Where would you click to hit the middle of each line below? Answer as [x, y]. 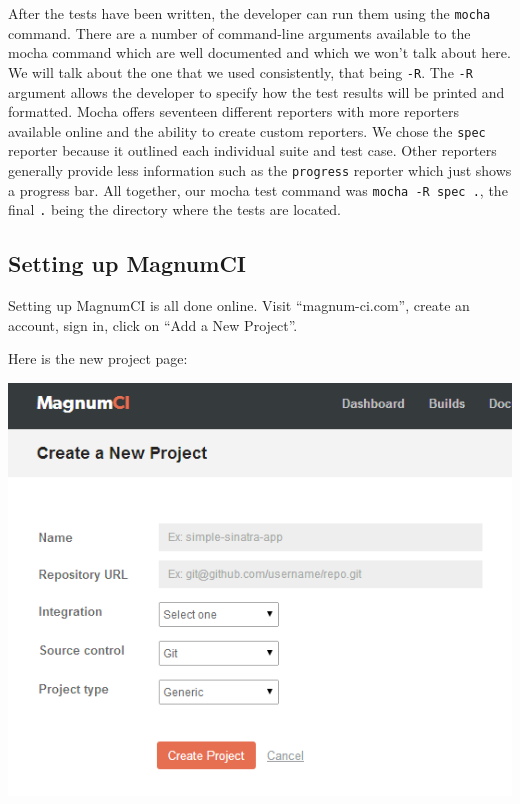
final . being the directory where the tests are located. [174, 209]
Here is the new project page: [98, 358]
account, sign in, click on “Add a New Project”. [153, 324]
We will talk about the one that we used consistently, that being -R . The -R [240, 71]
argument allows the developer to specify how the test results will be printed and [256, 91]
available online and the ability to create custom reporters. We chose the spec [247, 130]
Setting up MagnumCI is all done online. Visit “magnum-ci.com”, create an [239, 305]
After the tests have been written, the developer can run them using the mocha [249, 13]
